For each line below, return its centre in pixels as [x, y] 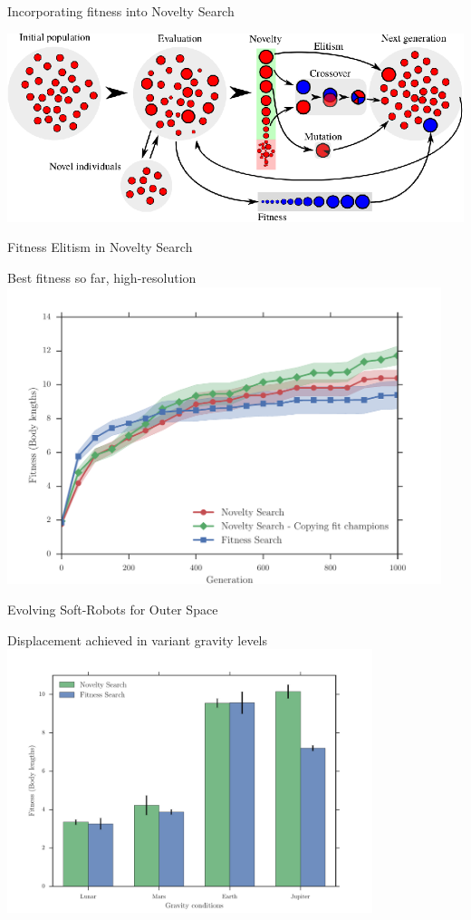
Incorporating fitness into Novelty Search [121, 11]
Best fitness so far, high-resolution [102, 277]
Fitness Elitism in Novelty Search [100, 247]
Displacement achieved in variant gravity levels [138, 639]
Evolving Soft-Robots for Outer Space [113, 609]
